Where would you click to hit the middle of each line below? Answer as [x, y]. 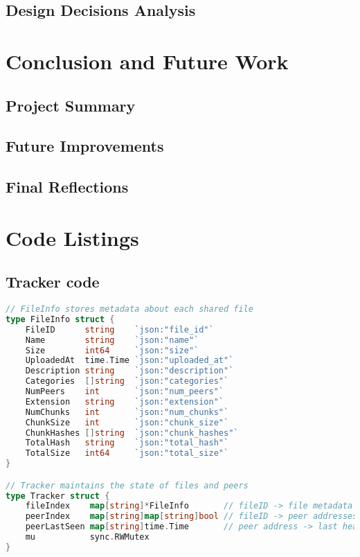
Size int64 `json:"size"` [112, 350]
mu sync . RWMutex [87, 537]
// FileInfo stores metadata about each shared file [129, 309]
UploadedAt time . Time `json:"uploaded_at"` [129, 361]
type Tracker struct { [58, 496]
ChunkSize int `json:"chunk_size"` [127, 422]
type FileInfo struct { [60, 319]
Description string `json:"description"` [129, 371]
